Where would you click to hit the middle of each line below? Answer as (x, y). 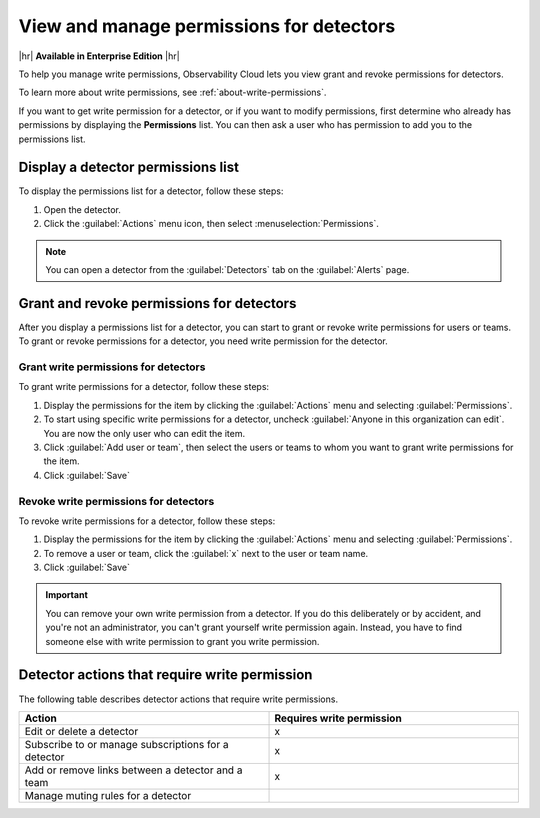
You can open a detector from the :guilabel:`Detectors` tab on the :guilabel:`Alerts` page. (227, 269)
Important (67, 595)
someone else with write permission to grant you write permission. (182, 641)
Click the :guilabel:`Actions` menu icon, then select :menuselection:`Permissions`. (211, 224)
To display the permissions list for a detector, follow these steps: (151, 191)
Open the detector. (82, 209)
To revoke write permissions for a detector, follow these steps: (147, 521)
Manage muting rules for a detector (108, 795)
